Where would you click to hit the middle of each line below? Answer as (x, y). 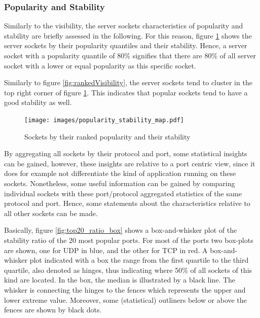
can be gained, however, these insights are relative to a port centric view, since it (130, 163)
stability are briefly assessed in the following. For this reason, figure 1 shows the (128, 35)
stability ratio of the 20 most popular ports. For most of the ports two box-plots (129, 240)
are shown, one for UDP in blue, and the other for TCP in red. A (106, 250)
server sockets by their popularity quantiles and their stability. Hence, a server (126, 45)
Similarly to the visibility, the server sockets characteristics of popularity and (124, 26)
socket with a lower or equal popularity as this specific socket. (100, 65)
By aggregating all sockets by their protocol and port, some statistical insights (126, 153)
